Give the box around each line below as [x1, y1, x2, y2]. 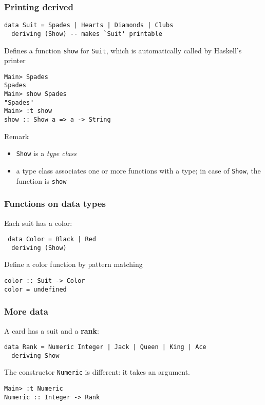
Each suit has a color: [4, 217, 72, 228]
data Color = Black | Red [8, 236, 96, 243]
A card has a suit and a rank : [4, 325, 99, 336]
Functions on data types [4, 197, 106, 210]
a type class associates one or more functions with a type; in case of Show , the [16, 165, 261, 176]
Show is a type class [16, 148, 77, 159]
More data [4, 305, 48, 318]
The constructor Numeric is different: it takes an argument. [4, 367, 191, 377]
